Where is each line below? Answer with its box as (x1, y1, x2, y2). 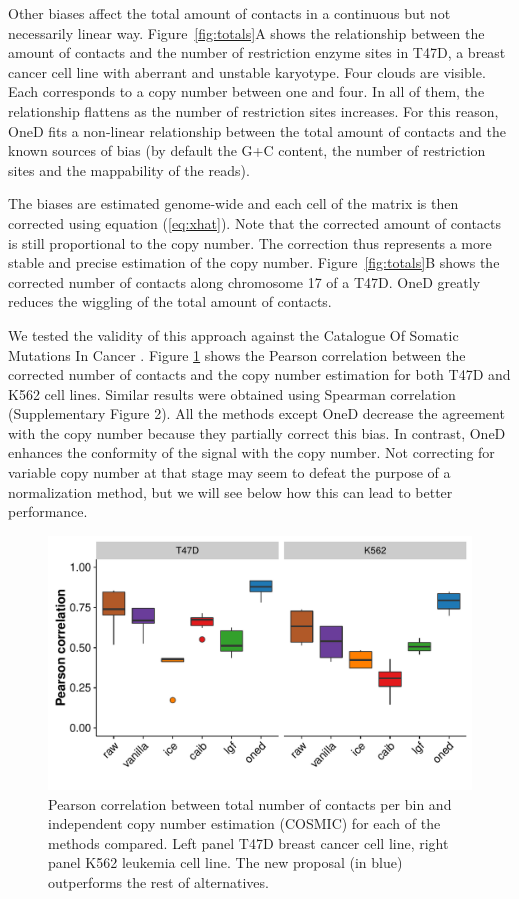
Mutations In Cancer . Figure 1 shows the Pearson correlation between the (8, 344, 466, 365)
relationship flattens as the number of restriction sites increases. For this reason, (8, 100, 499, 121)
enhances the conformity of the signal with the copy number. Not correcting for (8, 442, 495, 463)
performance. (8, 501, 88, 522)
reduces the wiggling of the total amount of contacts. (8, 291, 332, 312)
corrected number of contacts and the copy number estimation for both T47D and (8, 364, 511, 385)
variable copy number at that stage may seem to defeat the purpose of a (8, 462, 451, 483)
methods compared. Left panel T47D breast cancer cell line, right (48, 832, 449, 853)
